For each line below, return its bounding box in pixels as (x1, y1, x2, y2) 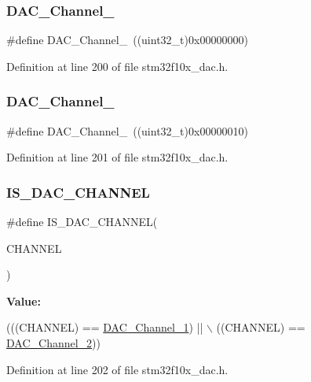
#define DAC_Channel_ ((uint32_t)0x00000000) (6, 32, 248, 48)
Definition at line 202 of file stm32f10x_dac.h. (6, 361, 229, 377)
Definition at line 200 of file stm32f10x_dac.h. (6, 57, 229, 74)
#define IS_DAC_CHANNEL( (6, 213, 158, 230)
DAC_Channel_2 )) (6, 335, 101, 350)
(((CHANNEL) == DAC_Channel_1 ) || (6, 319, 203, 336)
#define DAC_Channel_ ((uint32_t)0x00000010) (6, 122, 248, 139)
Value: (6, 292, 41, 309)
